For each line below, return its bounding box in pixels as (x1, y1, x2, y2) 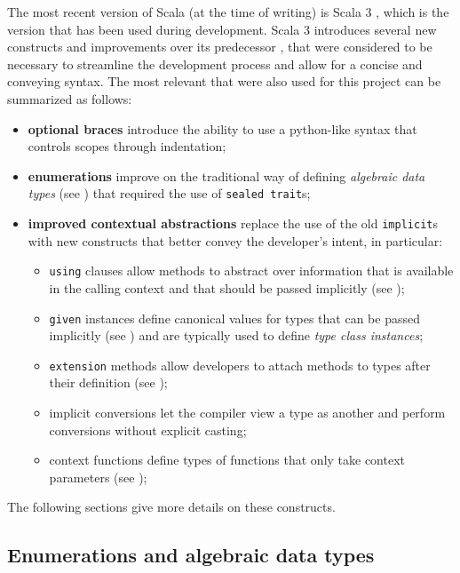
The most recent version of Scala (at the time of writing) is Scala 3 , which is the (7, 3, 449, 20)
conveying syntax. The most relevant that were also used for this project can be (7, 72, 441, 91)
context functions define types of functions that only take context (49, 450, 406, 469)
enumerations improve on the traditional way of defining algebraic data (28, 166, 425, 185)
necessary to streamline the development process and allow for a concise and (7, 54, 423, 73)
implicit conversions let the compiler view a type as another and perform (49, 403, 446, 421)
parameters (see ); (49, 467, 147, 486)
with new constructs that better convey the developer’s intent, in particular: (28, 231, 443, 250)
